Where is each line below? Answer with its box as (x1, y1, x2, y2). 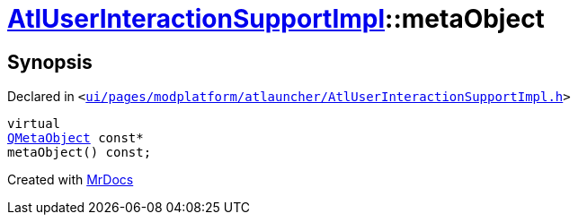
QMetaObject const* (7, 131, 144, 146)
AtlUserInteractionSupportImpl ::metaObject (7, 4, 545, 34)
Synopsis (7, 50, 93, 73)
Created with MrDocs (7, 172, 134, 188)
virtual (7, 116, 61, 132)
